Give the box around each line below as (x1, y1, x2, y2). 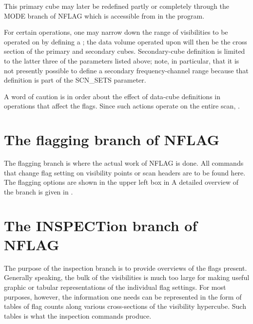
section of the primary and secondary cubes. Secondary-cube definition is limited (4, 46, 245, 56)
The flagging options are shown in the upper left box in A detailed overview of (4, 177, 238, 187)
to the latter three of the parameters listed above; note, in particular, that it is (4, 55, 239, 65)
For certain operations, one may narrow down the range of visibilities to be (4, 27, 228, 37)
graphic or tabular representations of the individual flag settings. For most (4, 281, 226, 292)
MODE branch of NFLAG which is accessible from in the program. (4, 10, 205, 21)
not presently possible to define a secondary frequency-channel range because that (4, 65, 249, 75)
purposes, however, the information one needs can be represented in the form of (4, 291, 242, 302)
